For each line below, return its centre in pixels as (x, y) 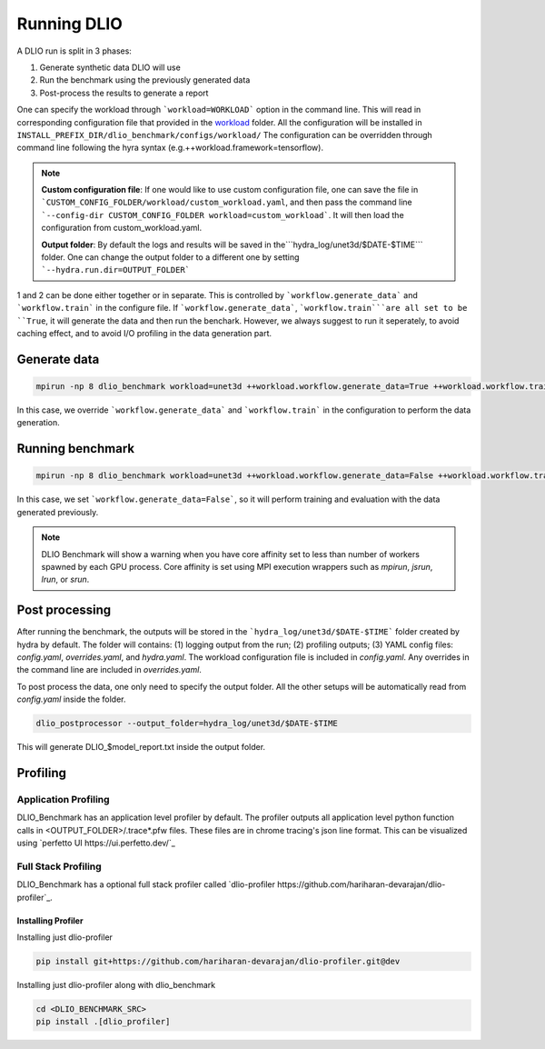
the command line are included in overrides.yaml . (109, 670)
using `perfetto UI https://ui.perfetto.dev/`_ (96, 843)
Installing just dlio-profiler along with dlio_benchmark (116, 984)
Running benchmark (76, 449)
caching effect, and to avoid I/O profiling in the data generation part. (144, 333)
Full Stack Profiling (59, 866)
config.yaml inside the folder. (71, 699)
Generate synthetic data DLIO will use (110, 67)
